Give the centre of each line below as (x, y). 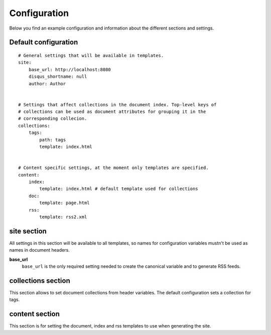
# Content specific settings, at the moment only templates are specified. (113, 168)
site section (28, 231)
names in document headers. (39, 250)
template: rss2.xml (63, 217)
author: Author (47, 83)
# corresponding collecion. (53, 119)
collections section (40, 281)
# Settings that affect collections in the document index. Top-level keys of (117, 105)
